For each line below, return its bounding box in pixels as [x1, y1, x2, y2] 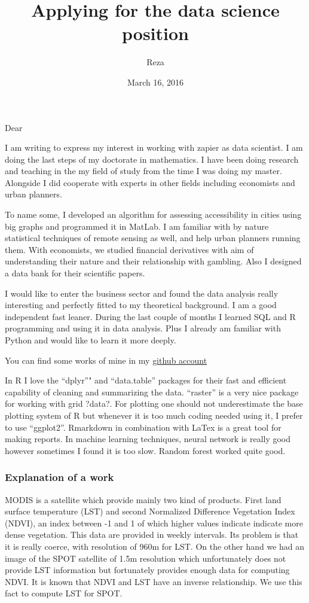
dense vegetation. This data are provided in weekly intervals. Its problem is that [5, 528, 299, 541]
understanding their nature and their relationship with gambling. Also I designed [5, 255, 302, 267]
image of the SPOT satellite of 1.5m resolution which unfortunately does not [5, 552, 286, 564]
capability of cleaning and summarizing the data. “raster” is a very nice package [5, 385, 299, 398]
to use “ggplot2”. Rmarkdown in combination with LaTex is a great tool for [5, 421, 282, 433]
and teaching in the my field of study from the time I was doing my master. [5, 165, 282, 177]
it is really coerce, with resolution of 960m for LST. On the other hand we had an [5, 540, 305, 552]
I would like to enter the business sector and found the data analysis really [5, 287, 279, 299]
